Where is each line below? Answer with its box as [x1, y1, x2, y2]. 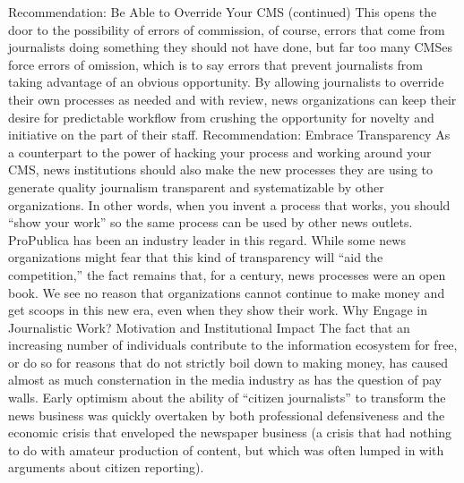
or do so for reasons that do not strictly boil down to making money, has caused [8, 352, 449, 371]
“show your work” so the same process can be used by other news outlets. [8, 213, 413, 232]
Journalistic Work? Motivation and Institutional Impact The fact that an [8, 318, 410, 336]
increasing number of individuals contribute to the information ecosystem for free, [8, 335, 458, 354]
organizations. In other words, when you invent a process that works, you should [8, 195, 451, 214]
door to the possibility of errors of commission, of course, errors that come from [8, 20, 445, 38]
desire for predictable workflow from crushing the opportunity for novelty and [8, 107, 434, 126]
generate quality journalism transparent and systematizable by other [8, 177, 384, 196]
